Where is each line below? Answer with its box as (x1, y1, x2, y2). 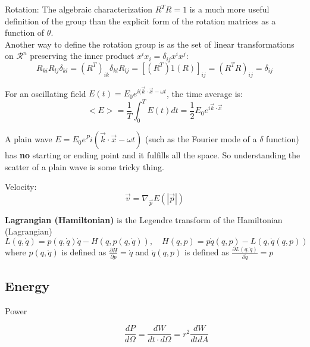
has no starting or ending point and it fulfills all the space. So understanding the (5, 149, 300, 161)
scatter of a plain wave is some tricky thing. (5, 160, 164, 173)
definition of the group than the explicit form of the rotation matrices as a (5, 14, 276, 27)
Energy (5, 276, 50, 295)
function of (5, 26, 45, 39)
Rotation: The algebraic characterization (5, 3, 153, 15)
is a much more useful (189, 3, 270, 15)
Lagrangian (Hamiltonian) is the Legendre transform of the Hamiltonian (5, 213, 283, 226)
